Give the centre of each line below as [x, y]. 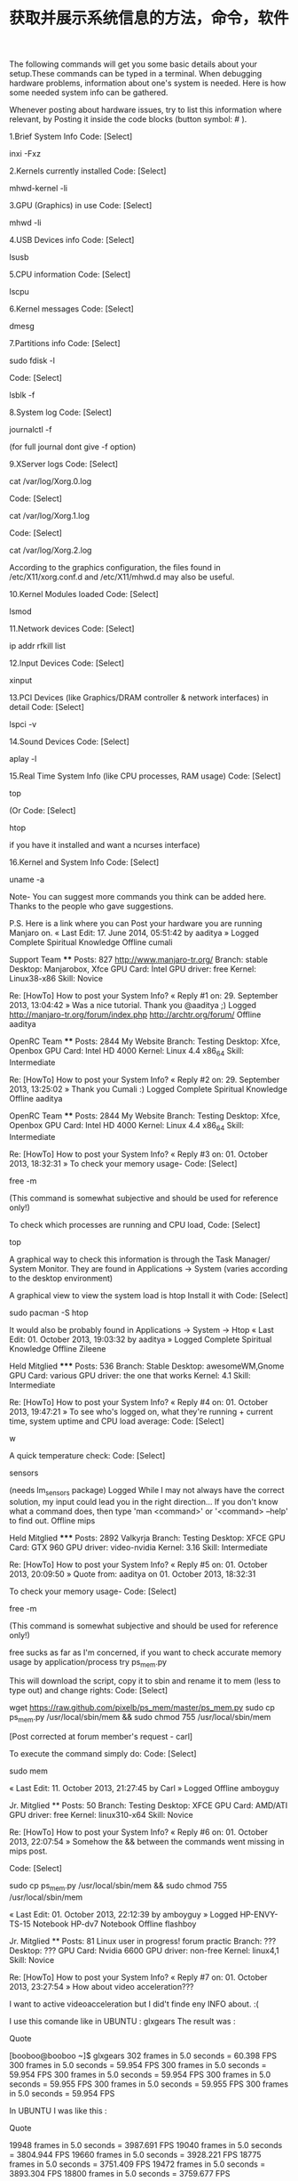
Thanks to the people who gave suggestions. [91, 906]
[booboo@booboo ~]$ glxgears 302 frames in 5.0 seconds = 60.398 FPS [143, 2056]
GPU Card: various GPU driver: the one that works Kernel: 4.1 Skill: [130, 1375]
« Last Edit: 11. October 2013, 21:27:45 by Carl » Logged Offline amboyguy [144, 1789]
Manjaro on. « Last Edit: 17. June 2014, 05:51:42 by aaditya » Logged [134, 933]
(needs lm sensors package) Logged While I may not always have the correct [147, 1491]
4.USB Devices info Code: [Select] [72, 240]
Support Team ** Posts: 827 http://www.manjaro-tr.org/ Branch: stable [139, 960]
